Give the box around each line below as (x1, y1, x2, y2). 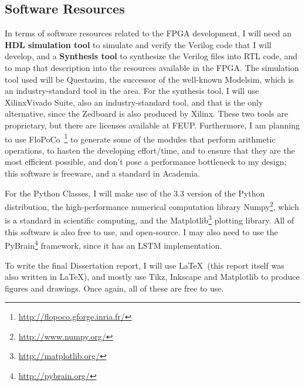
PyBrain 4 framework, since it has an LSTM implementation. (5, 238, 222, 251)
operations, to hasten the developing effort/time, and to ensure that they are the (5, 144, 295, 156)
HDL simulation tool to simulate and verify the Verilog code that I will (5, 38, 272, 50)
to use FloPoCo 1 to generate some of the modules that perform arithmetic (5, 131, 276, 145)
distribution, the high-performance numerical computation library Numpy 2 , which (5, 199, 299, 212)
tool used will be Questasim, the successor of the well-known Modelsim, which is (5, 73, 294, 85)
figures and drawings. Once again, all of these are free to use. (5, 282, 224, 294)
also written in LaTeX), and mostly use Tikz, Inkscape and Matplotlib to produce (5, 270, 300, 283)
